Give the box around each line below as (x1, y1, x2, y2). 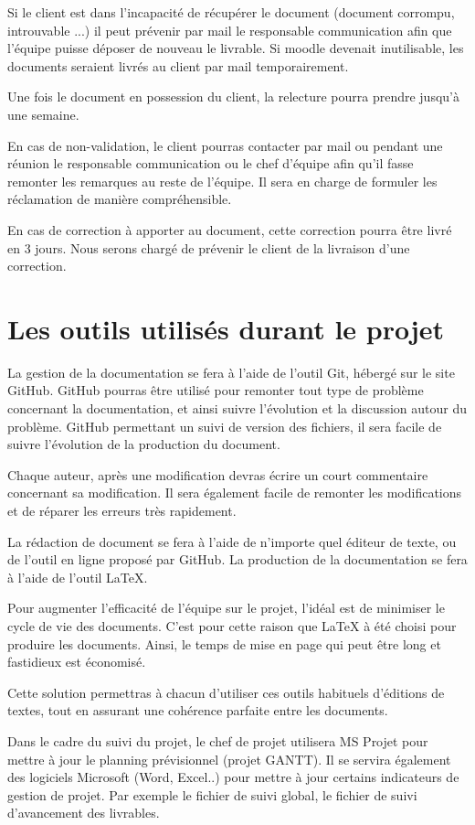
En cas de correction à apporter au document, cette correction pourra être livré (7, 220, 452, 239)
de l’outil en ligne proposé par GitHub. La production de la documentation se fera (7, 550, 468, 569)
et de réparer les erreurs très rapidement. (7, 501, 237, 520)
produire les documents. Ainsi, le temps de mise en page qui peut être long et (7, 634, 441, 653)
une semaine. (7, 104, 79, 123)
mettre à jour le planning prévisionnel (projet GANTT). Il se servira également (7, 749, 451, 768)
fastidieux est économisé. (7, 652, 146, 671)
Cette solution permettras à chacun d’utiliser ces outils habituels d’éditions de (7, 682, 445, 702)
